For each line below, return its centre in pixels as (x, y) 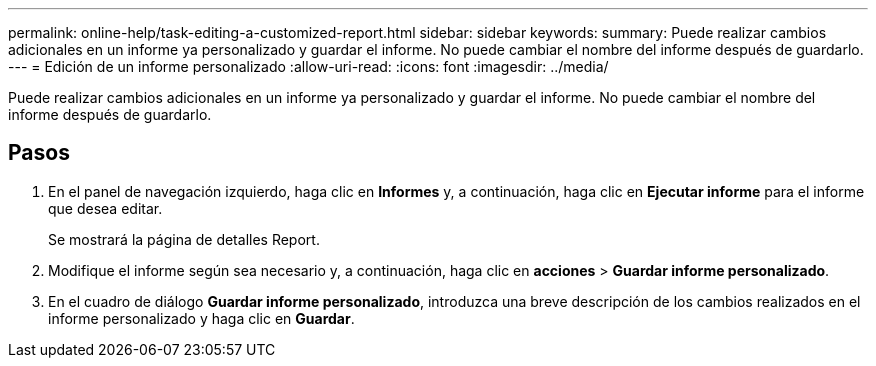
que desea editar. (105, 208)
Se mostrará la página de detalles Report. (184, 239)
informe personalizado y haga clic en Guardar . (201, 318)
